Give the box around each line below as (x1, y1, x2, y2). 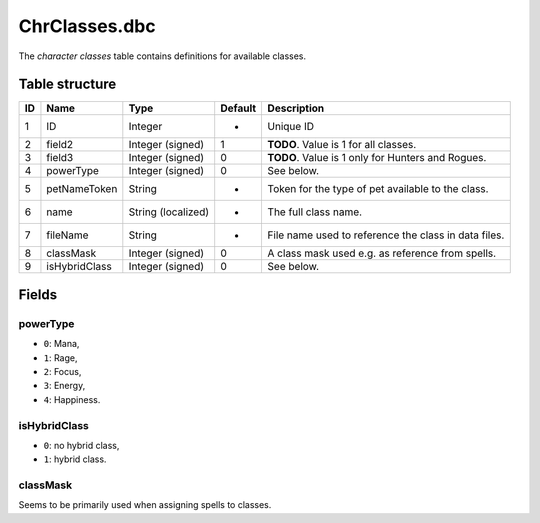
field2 (46, 138, 74, 152)
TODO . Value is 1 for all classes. (267, 138, 417, 152)
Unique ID (267, 120, 315, 134)
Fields (18, 286, 58, 303)
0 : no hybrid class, (43, 439, 120, 451)
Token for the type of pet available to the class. (267, 182, 489, 196)
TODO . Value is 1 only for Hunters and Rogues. (267, 151, 487, 165)
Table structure (18, 76, 117, 93)
